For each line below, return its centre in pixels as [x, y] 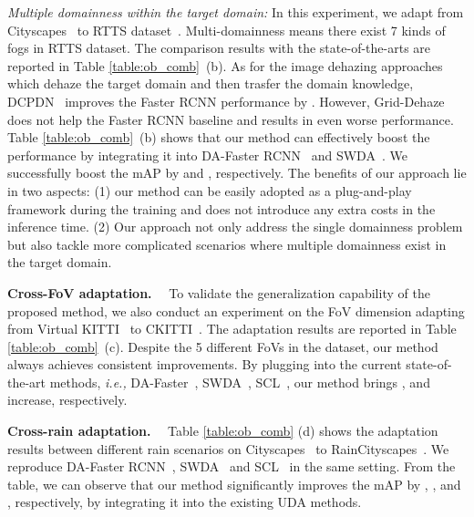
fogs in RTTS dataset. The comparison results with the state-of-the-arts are [219, 48]
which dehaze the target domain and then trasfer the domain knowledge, [211, 83]
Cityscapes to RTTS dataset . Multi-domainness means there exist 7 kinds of [227, 30]
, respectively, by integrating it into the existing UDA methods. [185, 502]
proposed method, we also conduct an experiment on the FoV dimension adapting [236, 310]
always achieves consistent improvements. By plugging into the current [205, 364]
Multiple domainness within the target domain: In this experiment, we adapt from [236, 12]
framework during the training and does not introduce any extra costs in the [222, 208]
